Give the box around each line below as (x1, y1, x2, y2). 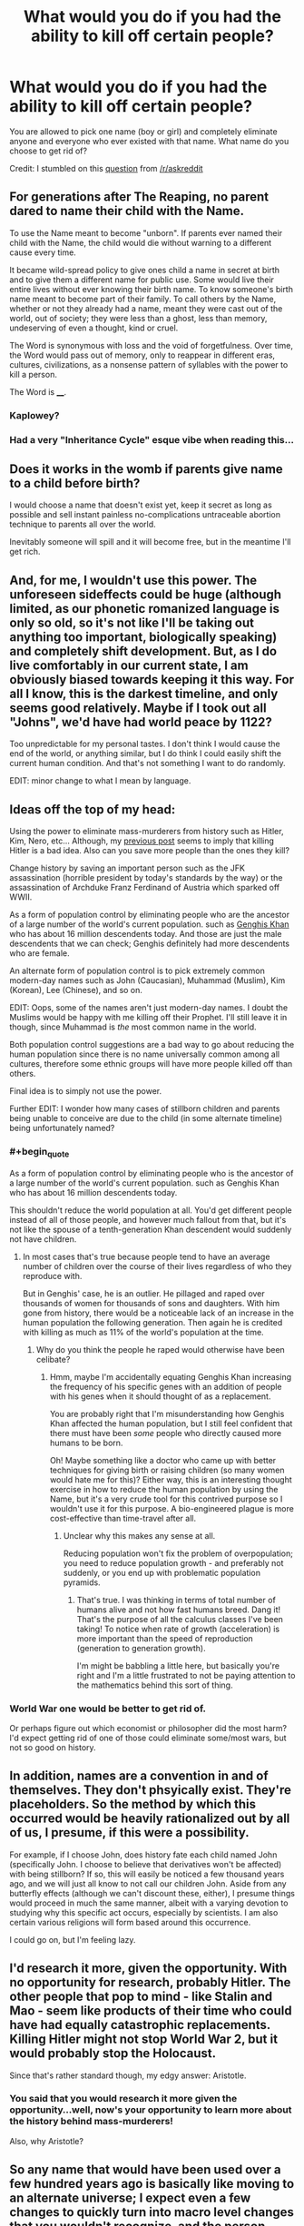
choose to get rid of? (9, 145, 88, 156)
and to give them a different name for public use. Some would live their (9, 274, 275, 285)
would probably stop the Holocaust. (9, 2045, 217, 2062)
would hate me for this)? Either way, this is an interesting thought (49, 1473, 292, 1485)
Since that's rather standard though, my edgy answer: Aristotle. (9, 2070, 247, 2081)
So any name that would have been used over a (9, 2162, 281, 2178)
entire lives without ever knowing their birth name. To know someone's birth (9, 283, 293, 294)
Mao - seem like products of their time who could (9, 2004, 292, 2019)
